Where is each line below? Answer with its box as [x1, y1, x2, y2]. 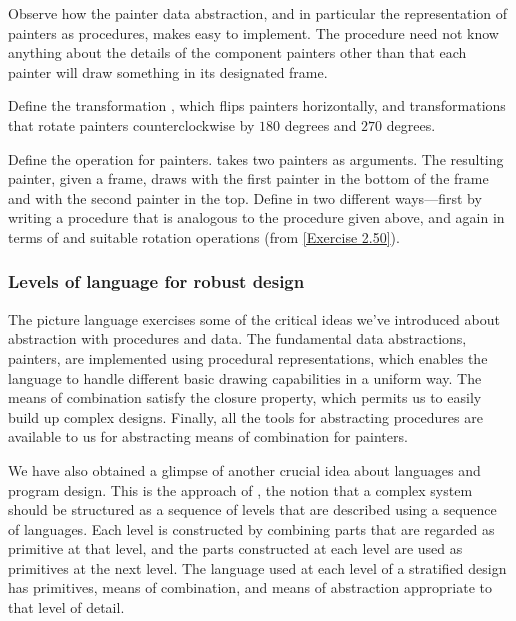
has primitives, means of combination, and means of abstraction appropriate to [8, 577, 492, 598]
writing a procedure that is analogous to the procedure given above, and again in [8, 207, 505, 228]
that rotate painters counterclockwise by [8, 114, 255, 135]
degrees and [284, 114, 357, 135]
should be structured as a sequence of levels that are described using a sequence [8, 499, 497, 520]
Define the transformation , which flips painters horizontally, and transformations [8, 95, 506, 116]
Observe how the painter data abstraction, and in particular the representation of [8, 3, 508, 23]
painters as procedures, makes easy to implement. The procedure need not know [8, 22, 499, 43]
